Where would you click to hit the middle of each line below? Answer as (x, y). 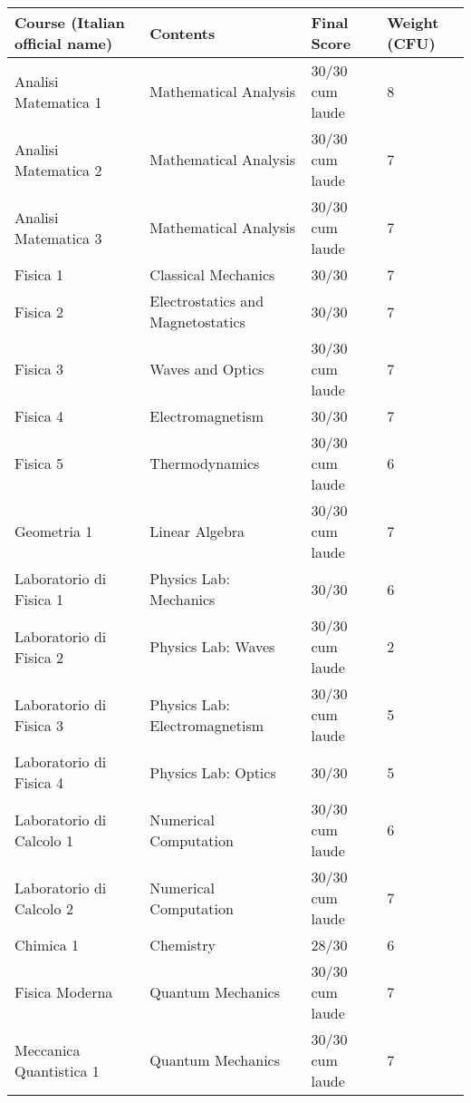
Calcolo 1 (44, 840)
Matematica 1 (58, 102)
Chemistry (183, 945)
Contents (183, 33)
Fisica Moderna (64, 992)
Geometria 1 (54, 531)
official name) (64, 43)
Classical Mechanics (212, 274)
